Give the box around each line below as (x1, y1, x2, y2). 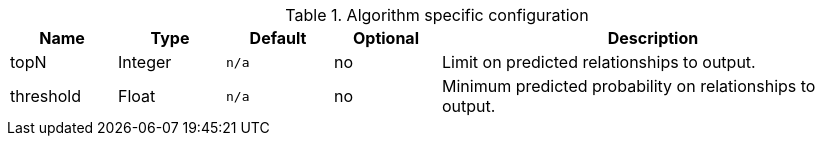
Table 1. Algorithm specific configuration (285, 5, 589, 25)
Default (249, 28, 307, 48)
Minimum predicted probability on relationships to (442, 76, 816, 96)
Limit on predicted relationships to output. (442, 52, 756, 72)
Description (607, 28, 699, 48)
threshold (10, 86, 81, 106)
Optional (352, 28, 419, 48)
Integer (118, 52, 172, 72)
